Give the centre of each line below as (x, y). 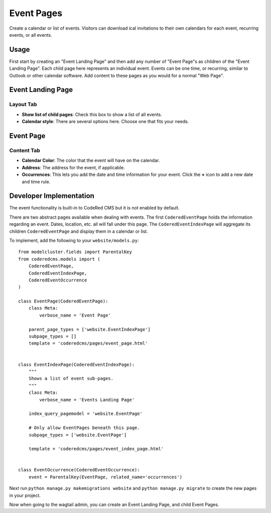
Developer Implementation (52, 196)
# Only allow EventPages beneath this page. (84, 428)
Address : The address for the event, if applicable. (73, 167)
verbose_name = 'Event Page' (75, 315)
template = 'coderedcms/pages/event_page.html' (88, 343)
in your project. (25, 495)
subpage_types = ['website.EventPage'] (78, 435)
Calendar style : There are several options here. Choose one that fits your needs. (105, 122)
